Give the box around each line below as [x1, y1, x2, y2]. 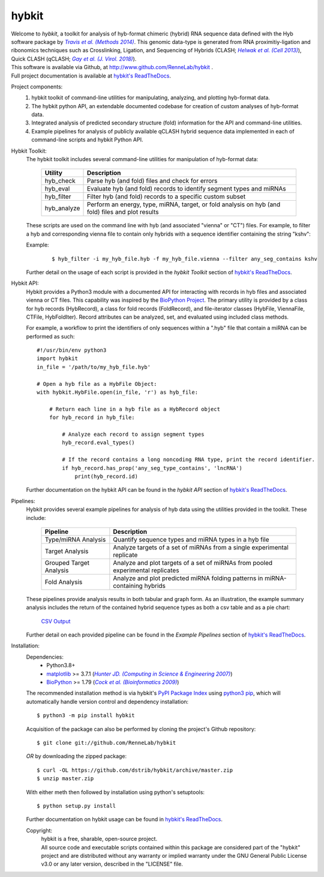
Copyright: [26, 827, 53, 834]
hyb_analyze [44, 204, 80, 213]
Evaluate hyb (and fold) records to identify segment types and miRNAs [86, 185, 286, 193]
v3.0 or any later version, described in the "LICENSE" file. [41, 860, 183, 868]
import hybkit [37, 355, 78, 362]
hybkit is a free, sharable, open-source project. [41, 836, 158, 843]
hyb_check [44, 177, 76, 185]
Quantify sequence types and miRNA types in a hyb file [113, 535, 269, 543]
